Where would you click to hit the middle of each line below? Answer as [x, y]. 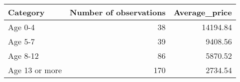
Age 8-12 [23, 56]
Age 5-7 [21, 41]
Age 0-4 [21, 27]
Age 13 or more [35, 70]
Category [26, 12]
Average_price [203, 12]
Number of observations [118, 12]
